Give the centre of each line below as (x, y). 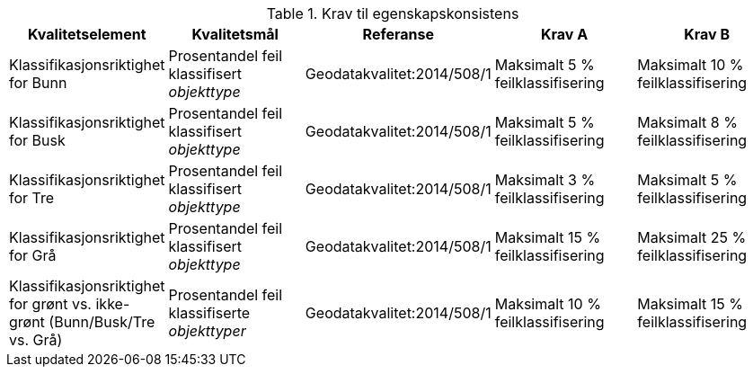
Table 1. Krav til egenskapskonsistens (393, 13)
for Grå (33, 255)
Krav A (564, 34)
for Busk (37, 140)
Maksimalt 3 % (545, 180)
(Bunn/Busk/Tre (102, 322)
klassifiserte (209, 313)
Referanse (398, 34)
